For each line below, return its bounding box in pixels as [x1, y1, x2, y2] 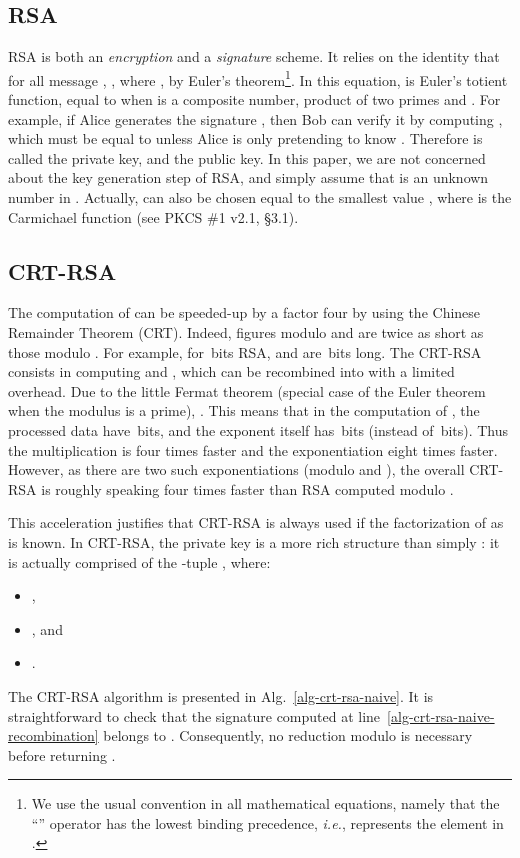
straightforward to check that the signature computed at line [8, 705, 381, 726]
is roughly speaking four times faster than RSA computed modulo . [41, 478, 454, 499]
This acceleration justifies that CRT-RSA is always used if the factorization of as [8, 512, 504, 533]
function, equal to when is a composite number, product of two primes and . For [8, 89, 501, 110]
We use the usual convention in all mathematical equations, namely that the [31, 793, 500, 814]
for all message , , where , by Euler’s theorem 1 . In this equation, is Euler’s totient [8, 66, 508, 90]
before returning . [8, 744, 116, 765]
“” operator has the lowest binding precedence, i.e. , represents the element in [31, 812, 504, 833]
